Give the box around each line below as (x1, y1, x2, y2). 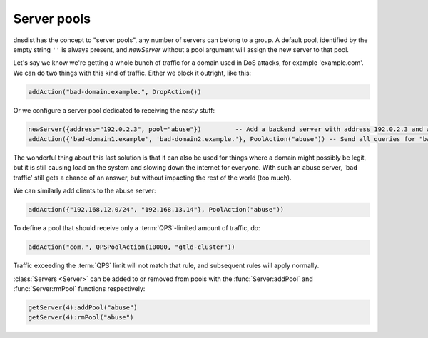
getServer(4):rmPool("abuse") (28, 314, 134, 322)
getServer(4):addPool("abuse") (28, 303, 138, 312)
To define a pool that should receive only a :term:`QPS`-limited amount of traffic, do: (13, 224, 260, 232)
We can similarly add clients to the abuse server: (13, 186, 156, 195)
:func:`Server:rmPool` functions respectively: (13, 284, 146, 292)
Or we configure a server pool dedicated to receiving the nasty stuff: (13, 106, 215, 114)
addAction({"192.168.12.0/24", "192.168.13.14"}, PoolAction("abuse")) (28, 205, 285, 214)
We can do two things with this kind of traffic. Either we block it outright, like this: (13, 68, 252, 77)
